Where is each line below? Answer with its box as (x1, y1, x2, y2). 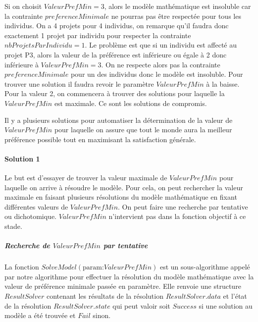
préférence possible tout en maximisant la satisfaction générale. (4, 134, 196, 144)
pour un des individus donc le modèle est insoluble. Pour (70, 69, 243, 79)
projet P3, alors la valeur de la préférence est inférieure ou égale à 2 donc (4, 49, 227, 59)
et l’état (223, 291, 247, 301)
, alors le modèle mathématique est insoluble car (104, 1, 251, 11)
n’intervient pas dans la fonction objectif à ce (108, 211, 246, 221)
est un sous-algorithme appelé (159, 262, 250, 272)
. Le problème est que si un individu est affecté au (85, 40, 237, 50)
